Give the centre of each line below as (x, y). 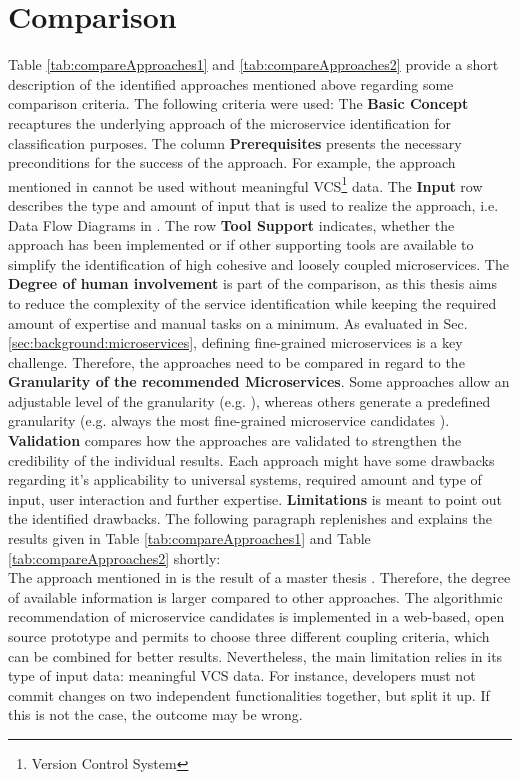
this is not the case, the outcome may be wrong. (155, 714)
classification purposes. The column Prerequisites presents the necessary (235, 142)
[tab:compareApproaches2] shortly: (114, 557)
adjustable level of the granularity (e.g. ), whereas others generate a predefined (249, 400)
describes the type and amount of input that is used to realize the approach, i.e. (253, 204)
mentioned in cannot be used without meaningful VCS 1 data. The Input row (245, 184)
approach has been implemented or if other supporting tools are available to (241, 244)
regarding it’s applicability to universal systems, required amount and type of (245, 479)
